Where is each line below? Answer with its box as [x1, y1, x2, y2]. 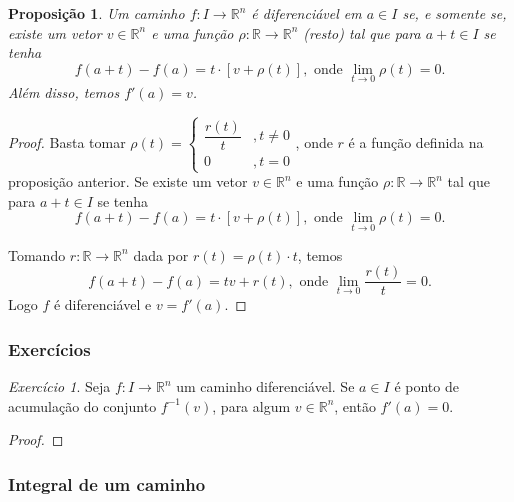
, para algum [212, 395, 291, 416]
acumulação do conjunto [8, 395, 157, 416]
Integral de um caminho [8, 471, 206, 496]
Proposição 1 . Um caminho [8, 3, 185, 23]
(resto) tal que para [303, 22, 421, 43]
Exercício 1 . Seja [8, 376, 111, 397]
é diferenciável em [251, 3, 362, 23]
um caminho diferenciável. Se [176, 376, 355, 397]
